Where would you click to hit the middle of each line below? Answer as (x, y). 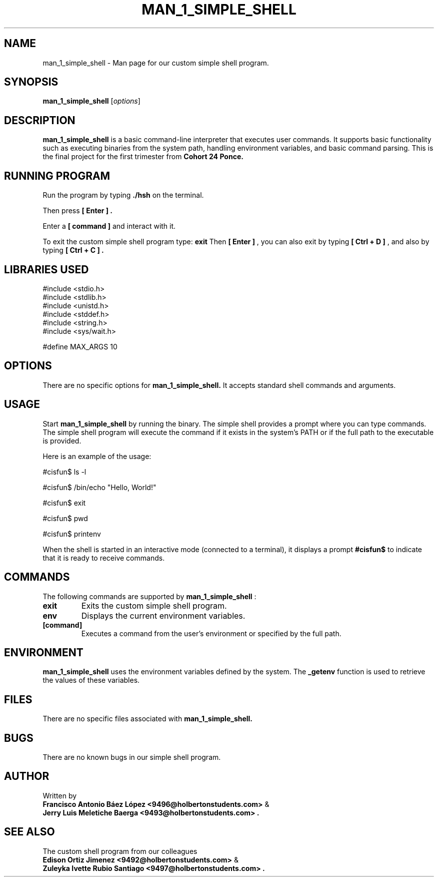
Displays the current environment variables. (163, 615)
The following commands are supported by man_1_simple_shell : (149, 596)
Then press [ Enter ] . (78, 211)
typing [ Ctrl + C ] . (73, 250)
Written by (60, 795)
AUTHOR (27, 776)
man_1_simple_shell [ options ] (91, 101)
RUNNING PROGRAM (57, 176)
